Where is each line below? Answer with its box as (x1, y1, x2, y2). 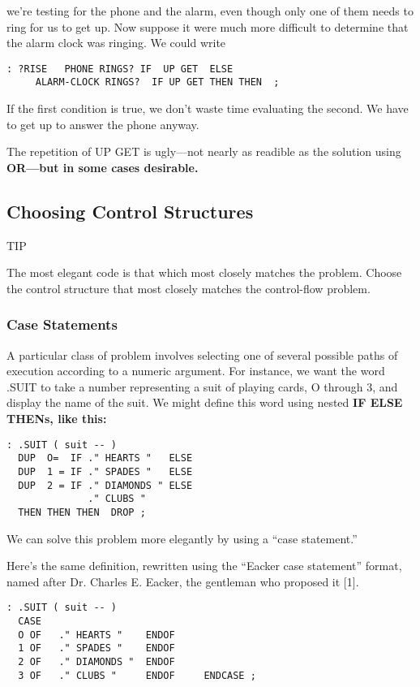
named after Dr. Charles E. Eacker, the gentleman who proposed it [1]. (6, 572, 359, 590)
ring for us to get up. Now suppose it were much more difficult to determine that (6, 18, 409, 35)
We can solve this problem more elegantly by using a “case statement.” (6, 529, 358, 547)
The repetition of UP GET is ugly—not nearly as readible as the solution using (6, 143, 401, 160)
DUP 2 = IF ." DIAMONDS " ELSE (18, 479, 193, 491)
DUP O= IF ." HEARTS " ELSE (18, 452, 193, 464)
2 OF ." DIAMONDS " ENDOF (18, 655, 175, 668)
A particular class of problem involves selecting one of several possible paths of (6, 346, 398, 363)
